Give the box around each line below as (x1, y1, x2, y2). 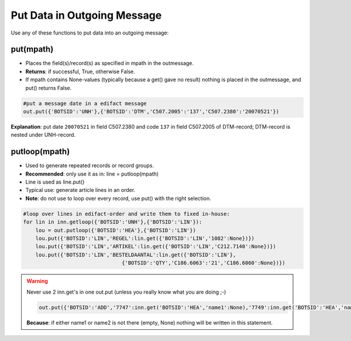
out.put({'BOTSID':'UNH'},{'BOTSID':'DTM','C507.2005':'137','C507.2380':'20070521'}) (23, 108, 280, 115)
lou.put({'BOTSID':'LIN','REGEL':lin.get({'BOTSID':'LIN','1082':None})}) (35, 235, 254, 242)
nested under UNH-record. (11, 132, 76, 139)
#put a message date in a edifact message (23, 100, 147, 106)
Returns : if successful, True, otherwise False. (25, 68, 136, 75)
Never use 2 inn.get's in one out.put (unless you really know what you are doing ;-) (26, 288, 226, 295)
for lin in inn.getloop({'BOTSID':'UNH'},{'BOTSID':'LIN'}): (23, 219, 202, 225)
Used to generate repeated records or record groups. (25, 162, 154, 169)
